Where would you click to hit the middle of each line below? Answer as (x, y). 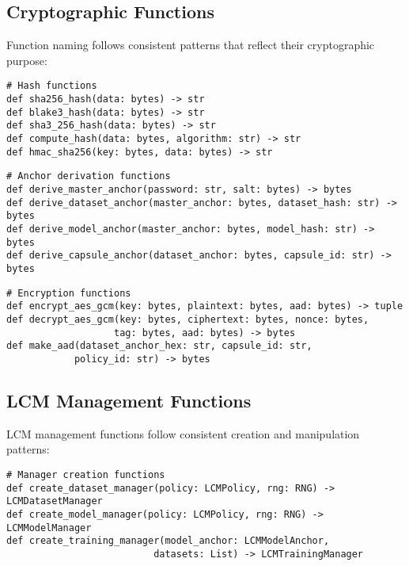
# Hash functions (52, 86)
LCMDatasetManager (55, 501)
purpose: (27, 60)
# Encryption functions (69, 293)
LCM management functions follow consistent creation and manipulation (183, 433)
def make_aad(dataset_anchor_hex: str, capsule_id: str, (159, 346)
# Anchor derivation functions (89, 176)
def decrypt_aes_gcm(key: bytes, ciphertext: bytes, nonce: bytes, (188, 319)
